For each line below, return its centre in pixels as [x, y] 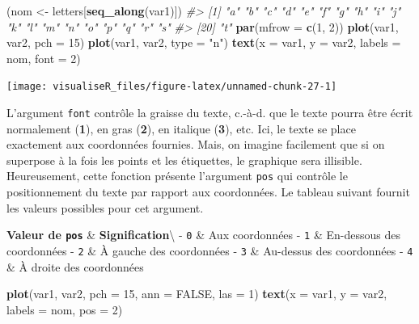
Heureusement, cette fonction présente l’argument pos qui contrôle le [177, 176]
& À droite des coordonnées [75, 266]
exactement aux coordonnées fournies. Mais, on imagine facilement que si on [196, 144]
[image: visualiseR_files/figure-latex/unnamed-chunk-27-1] [172, 87]
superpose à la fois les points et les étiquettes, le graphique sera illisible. [184, 160]
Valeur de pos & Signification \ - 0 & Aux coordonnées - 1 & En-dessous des [203, 235]
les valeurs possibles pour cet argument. [105, 207]
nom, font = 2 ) [44, 58]
